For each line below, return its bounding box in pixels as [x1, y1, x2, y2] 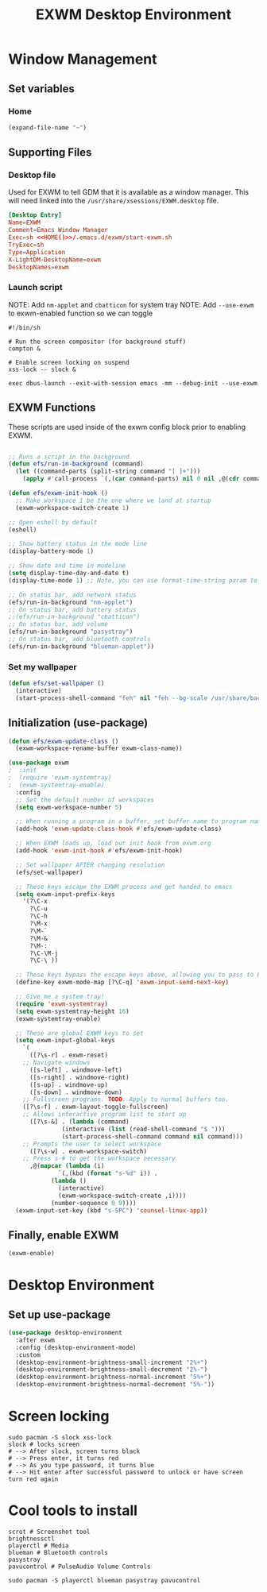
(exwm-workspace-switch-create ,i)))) [58, 1192, 187, 1200]
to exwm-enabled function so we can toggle [8, 308, 153, 318]
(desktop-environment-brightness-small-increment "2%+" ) [15, 1358, 208, 1366]
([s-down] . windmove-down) [29, 1088, 123, 1096]
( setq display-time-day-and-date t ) [8, 570, 130, 578]
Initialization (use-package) [8, 717, 149, 730]
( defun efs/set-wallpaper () [8, 679, 105, 688]
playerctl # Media [8, 1541, 69, 1550]
